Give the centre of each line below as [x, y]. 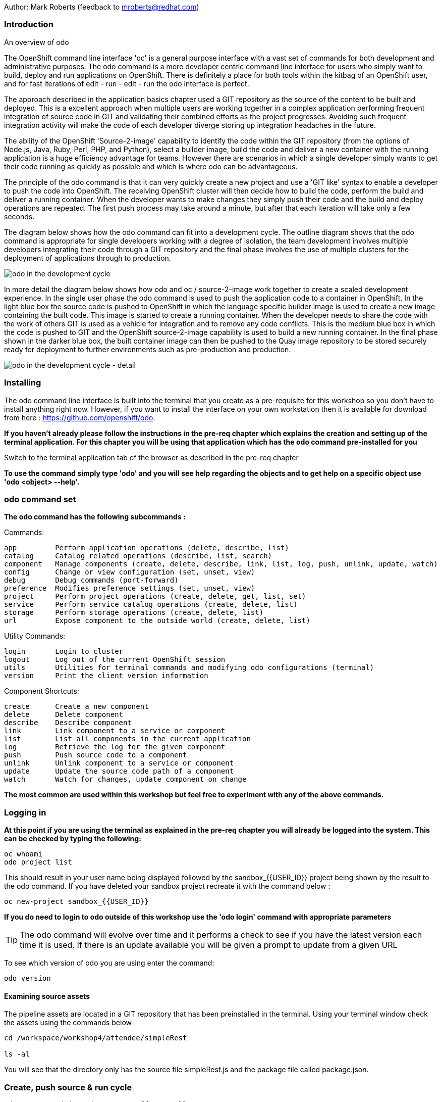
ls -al [17, 1054]
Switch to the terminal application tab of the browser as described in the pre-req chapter [151, 457]
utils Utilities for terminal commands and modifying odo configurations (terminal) [189, 668]
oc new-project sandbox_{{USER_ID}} [76, 901]
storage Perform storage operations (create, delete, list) [134, 613]
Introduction [29, 25]
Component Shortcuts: [42, 691]
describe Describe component [68, 723]
